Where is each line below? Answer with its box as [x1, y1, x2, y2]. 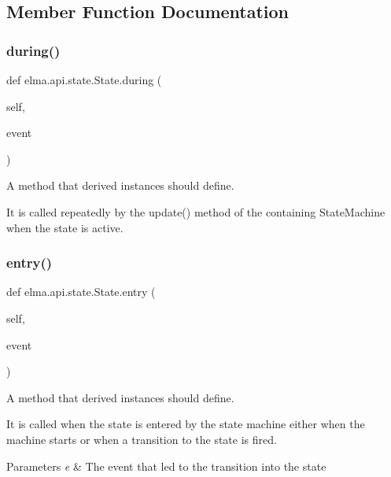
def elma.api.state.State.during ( [6, 72, 162, 87]
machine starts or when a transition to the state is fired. [6, 431, 277, 447]
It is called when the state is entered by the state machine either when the [6, 416, 365, 432]
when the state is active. [6, 219, 124, 235]
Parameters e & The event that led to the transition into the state [6, 457, 326, 474]
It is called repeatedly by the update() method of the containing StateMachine [6, 203, 385, 220]
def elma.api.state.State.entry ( [6, 283, 156, 300]
